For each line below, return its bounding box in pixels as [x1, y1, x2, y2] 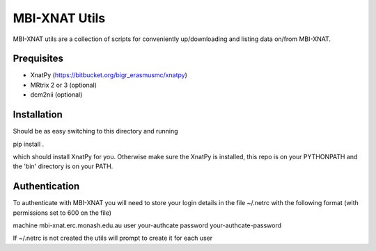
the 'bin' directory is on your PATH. [13, 162, 113, 170]
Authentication [13, 181, 80, 193]
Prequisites [13, 53, 64, 65]
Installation [13, 108, 63, 121]
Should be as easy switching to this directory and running [13, 127, 178, 136]
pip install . [13, 140, 45, 148]
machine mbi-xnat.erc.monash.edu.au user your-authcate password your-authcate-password [13, 221, 282, 229]
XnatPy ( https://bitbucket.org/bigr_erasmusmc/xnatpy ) [30, 71, 188, 79]
